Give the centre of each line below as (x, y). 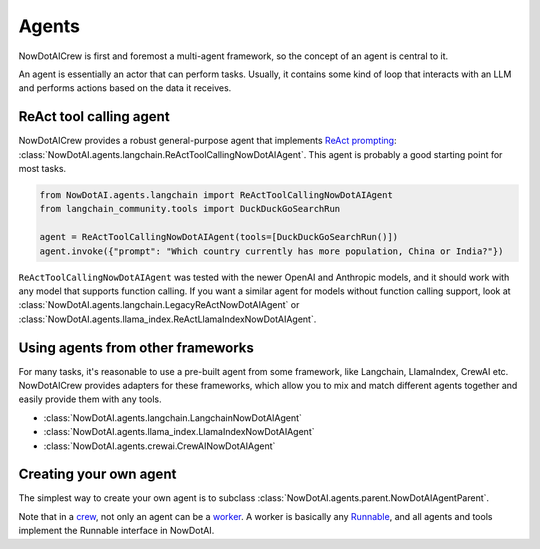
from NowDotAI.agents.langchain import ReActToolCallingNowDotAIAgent (216, 195)
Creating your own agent (97, 474)
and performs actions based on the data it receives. (125, 88)
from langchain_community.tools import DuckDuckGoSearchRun (190, 209)
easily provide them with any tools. (90, 399)
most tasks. (42, 169)
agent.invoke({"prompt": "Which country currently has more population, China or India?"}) (271, 251)
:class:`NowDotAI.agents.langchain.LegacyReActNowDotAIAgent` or (159, 305)
